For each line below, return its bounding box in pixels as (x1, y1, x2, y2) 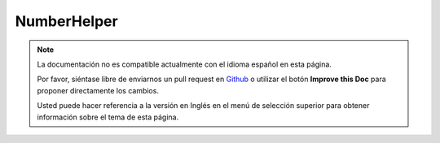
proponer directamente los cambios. (37, 85, 159, 95)
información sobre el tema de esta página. (37, 112, 179, 122)
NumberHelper (15, 12, 118, 30)
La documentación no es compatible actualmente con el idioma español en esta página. (37, 59, 332, 69)
